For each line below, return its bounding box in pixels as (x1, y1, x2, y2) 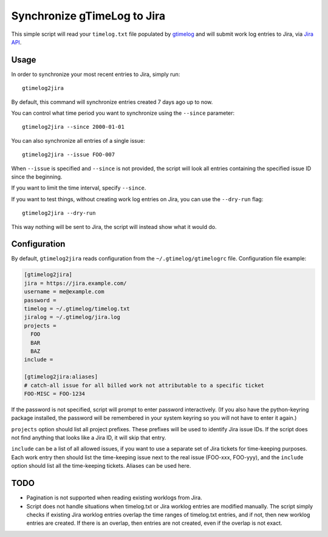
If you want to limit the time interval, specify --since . (11, 184, 146, 191)
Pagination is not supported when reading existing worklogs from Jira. (26, 494, 203, 501)
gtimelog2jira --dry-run (22, 210, 96, 217)
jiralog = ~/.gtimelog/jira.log (24, 313, 121, 321)
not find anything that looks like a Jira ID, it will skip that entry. (11, 434, 166, 442)
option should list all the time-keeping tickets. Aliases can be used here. (11, 462, 191, 470)
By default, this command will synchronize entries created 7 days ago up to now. (11, 98, 213, 106)
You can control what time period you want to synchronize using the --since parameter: (11, 109, 235, 117)
